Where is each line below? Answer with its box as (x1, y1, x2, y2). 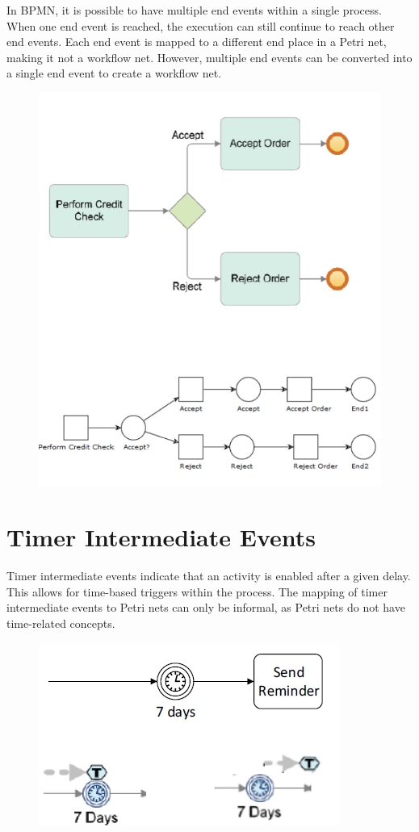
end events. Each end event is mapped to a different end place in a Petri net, (6, 33, 387, 50)
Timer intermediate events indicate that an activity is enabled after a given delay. (6, 567, 411, 584)
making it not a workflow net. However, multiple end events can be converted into (6, 48, 413, 65)
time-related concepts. (6, 615, 115, 632)
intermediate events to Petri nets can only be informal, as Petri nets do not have (6, 599, 405, 616)
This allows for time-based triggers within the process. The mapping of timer (6, 583, 388, 600)
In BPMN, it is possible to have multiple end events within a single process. (6, 2, 382, 18)
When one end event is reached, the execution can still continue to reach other (6, 17, 395, 34)
